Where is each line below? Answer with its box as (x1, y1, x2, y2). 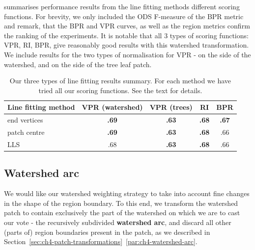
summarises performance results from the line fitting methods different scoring (4, 1, 240, 11)
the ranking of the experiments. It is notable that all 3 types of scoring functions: (4, 30, 249, 40)
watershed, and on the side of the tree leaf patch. (4, 59, 152, 69)
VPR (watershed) (82, 102, 143, 112)
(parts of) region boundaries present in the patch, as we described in (4, 226, 210, 237)
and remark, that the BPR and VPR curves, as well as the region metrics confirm (4, 21, 250, 31)
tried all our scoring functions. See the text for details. (38, 85, 202, 95)
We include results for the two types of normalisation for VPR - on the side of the (4, 49, 251, 59)
